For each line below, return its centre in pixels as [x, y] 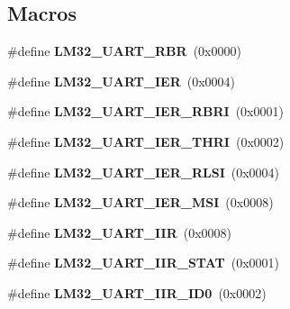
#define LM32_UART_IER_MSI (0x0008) [140, 202]
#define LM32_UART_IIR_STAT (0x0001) [144, 263]
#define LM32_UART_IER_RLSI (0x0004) [144, 172]
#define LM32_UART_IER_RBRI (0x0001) [145, 111]
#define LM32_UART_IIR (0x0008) [120, 232]
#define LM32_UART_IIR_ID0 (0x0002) [137, 292]
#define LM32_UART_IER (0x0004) [122, 81]
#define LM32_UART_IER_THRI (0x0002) [146, 141]
